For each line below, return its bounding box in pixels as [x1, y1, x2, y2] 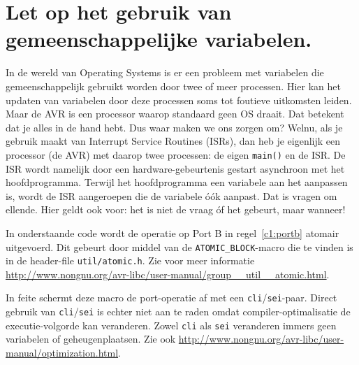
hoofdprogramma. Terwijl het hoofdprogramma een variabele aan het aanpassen [6, 175, 348, 189]
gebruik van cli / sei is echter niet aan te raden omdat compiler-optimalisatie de [6, 304, 351, 319]
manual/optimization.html [6, 345, 119, 359]
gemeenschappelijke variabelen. [6, 24, 312, 53]
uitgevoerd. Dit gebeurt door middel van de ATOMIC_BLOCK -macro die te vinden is [6, 239, 353, 254]
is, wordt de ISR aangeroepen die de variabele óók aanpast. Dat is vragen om [6, 188, 337, 203]
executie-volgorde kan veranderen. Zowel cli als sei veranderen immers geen [6, 317, 337, 332]
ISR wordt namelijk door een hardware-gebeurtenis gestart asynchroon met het [6, 161, 345, 176]
